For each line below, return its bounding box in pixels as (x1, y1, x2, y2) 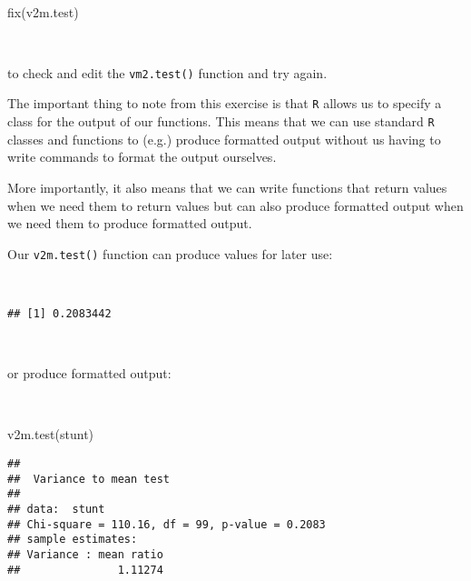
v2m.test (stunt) (7, 425, 94, 444)
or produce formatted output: (7, 364, 172, 383)
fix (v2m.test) (7, 2, 79, 21)
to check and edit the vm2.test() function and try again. (7, 63, 328, 82)
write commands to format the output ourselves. (7, 147, 277, 166)
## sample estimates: (7, 533, 138, 546)
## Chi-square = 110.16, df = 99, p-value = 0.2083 (7, 517, 326, 531)
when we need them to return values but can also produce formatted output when (7, 195, 464, 215)
